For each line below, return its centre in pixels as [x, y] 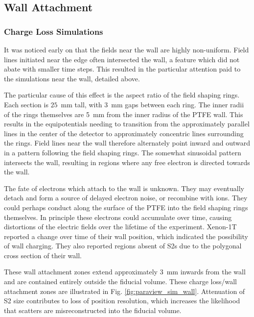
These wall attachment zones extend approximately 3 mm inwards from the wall [125, 272]
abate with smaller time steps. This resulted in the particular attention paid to [122, 69]
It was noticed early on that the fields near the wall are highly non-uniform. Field [127, 49]
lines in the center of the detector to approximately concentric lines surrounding [124, 133]
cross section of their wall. [43, 255]
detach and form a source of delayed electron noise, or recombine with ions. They [126, 198]
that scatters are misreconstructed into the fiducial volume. [93, 310]
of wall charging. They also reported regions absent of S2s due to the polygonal [123, 246]
